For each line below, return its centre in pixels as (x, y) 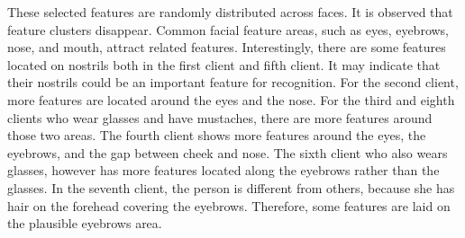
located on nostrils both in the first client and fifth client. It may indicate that (224, 64)
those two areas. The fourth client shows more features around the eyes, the (217, 135)
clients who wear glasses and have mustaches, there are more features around (220, 117)
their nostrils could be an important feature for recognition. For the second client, (233, 82)
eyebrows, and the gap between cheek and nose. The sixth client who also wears (228, 152)
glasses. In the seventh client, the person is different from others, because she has (231, 187)
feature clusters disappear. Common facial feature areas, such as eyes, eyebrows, (228, 29)
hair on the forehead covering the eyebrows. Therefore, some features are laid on (229, 205)
